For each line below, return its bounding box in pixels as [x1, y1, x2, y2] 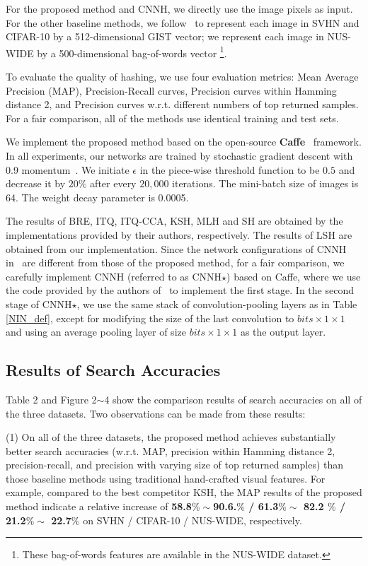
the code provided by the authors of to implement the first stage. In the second [6, 283, 354, 297]
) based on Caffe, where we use [226, 269, 361, 283]
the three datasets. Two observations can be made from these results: [6, 406, 306, 420]
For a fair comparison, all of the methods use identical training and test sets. [6, 110, 339, 125]
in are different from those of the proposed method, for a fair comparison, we [6, 255, 345, 270]
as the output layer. [240, 324, 326, 339]
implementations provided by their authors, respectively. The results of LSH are [6, 227, 352, 242]
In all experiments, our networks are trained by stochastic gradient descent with [6, 148, 353, 163]
